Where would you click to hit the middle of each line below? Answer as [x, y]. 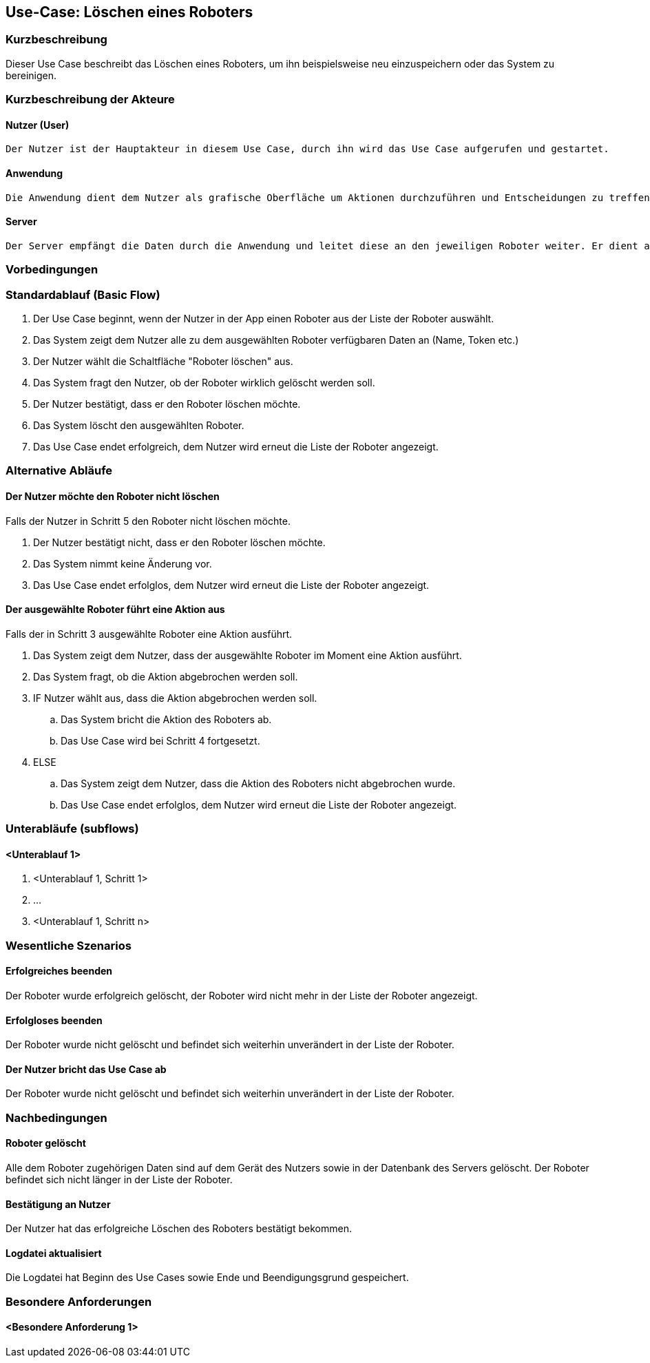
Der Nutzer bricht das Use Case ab [86, 1069]
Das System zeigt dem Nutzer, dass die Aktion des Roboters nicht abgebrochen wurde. [258, 783]
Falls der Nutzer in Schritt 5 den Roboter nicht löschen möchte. [148, 521]
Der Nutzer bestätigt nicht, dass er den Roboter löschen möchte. [179, 542]
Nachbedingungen [56, 1117]
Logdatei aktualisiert [54, 1253]
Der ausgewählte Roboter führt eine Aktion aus [115, 610]
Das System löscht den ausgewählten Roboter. [139, 425]
